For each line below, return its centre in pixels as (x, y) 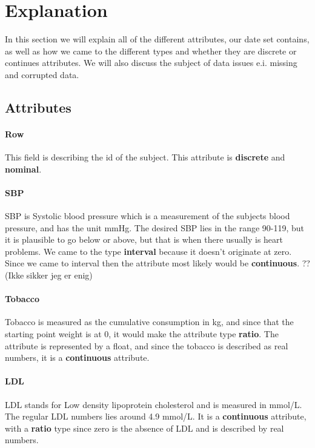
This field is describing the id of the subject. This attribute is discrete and (145, 157)
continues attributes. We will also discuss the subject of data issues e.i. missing (151, 63)
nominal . (23, 169)
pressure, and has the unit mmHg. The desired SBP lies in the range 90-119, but (155, 227)
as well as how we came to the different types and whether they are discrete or (151, 51)
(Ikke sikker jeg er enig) (49, 275)
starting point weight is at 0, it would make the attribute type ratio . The (142, 334)
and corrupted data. (42, 74)
